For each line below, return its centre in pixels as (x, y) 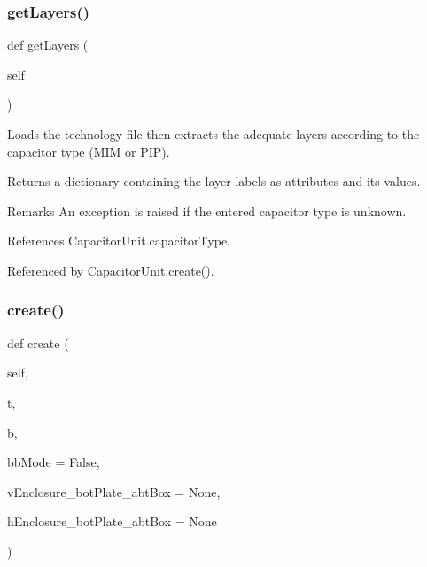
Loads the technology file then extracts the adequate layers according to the (213, 134)
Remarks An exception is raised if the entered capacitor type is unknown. (207, 210)
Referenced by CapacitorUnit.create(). (111, 270)
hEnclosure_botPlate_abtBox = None (112, 521)
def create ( (38, 342)
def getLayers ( (48, 45)
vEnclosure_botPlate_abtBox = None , (114, 491)
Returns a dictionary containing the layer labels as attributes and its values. (214, 181)
